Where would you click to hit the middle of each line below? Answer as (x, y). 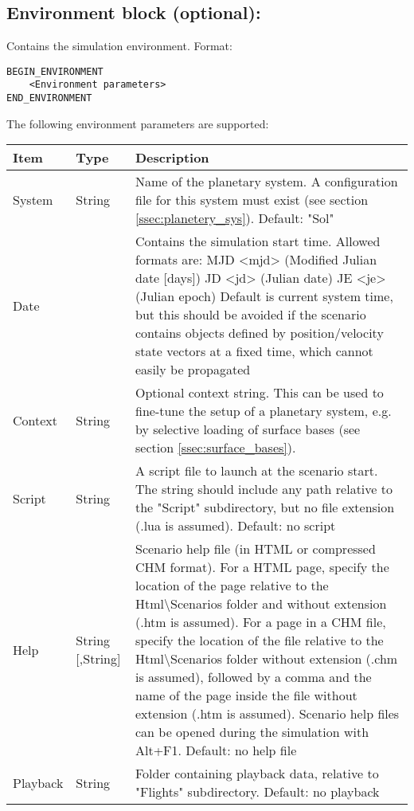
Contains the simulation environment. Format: (119, 46)
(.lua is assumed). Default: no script (236, 526)
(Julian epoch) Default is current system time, (264, 296)
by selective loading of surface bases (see (248, 429)
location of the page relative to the (232, 586)
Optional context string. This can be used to (260, 393)
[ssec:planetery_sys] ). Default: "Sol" (235, 218)
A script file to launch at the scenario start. (257, 471)
